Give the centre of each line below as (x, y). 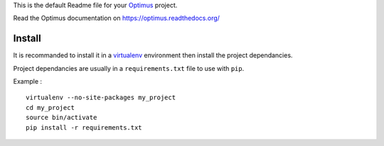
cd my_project (50, 107)
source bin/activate (62, 118)
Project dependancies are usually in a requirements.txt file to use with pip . (129, 68)
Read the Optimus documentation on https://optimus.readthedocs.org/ (117, 18)
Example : (28, 82)
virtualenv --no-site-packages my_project (101, 98)
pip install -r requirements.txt (84, 127)
